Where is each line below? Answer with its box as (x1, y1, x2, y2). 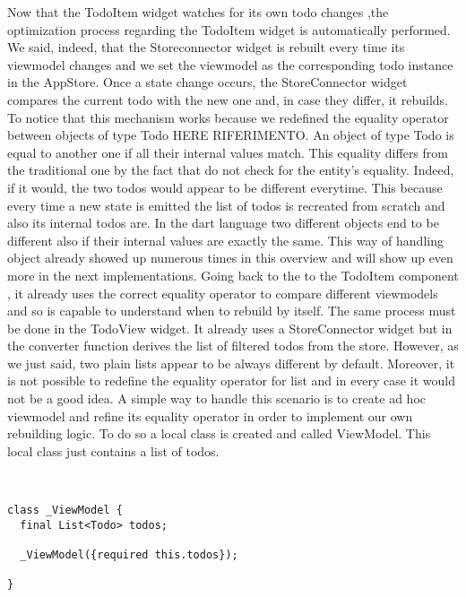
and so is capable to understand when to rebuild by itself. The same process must (7, 301, 456, 320)
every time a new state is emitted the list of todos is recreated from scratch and (7, 195, 445, 214)
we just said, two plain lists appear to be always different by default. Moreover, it (7, 353, 455, 372)
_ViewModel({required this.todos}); (20, 549, 238, 561)
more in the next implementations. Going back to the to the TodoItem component (7, 265, 459, 284)
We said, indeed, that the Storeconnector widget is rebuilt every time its (7, 38, 405, 56)
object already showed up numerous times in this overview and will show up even (7, 248, 453, 267)
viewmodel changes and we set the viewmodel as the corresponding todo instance (7, 55, 453, 74)
